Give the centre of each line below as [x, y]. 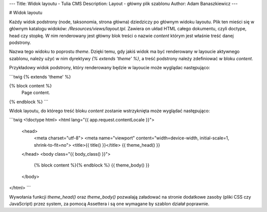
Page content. [36, 93]
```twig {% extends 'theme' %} [40, 77]
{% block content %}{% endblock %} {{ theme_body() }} [92, 165]
